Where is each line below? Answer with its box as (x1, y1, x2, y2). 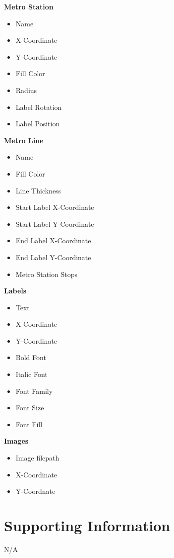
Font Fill (15, 419, 43, 429)
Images (4, 436, 29, 446)
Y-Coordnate (15, 486, 56, 496)
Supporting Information (4, 515, 171, 535)
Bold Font (15, 352, 46, 363)
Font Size (15, 402, 44, 413)
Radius (15, 85, 37, 95)
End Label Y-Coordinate (15, 252, 91, 262)
